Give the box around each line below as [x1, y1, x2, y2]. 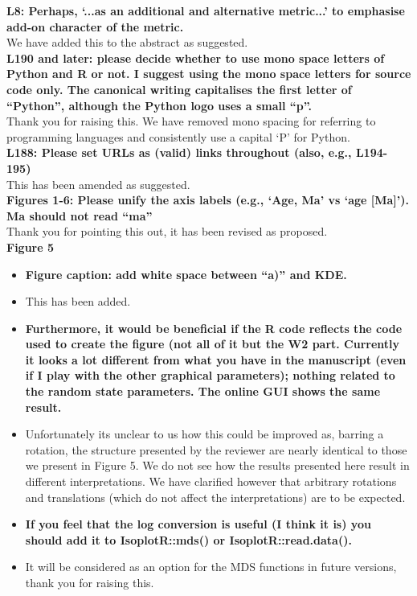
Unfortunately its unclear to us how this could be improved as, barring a [25, 425, 384, 442]
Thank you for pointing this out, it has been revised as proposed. [6, 223, 328, 240]
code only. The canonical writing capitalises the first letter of [6, 80, 352, 97]
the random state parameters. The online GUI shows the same [25, 383, 381, 400]
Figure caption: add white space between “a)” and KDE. [25, 265, 347, 282]
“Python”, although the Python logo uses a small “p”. [6, 97, 312, 113]
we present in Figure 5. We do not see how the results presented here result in [25, 457, 410, 474]
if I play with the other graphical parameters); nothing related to [25, 367, 395, 384]
